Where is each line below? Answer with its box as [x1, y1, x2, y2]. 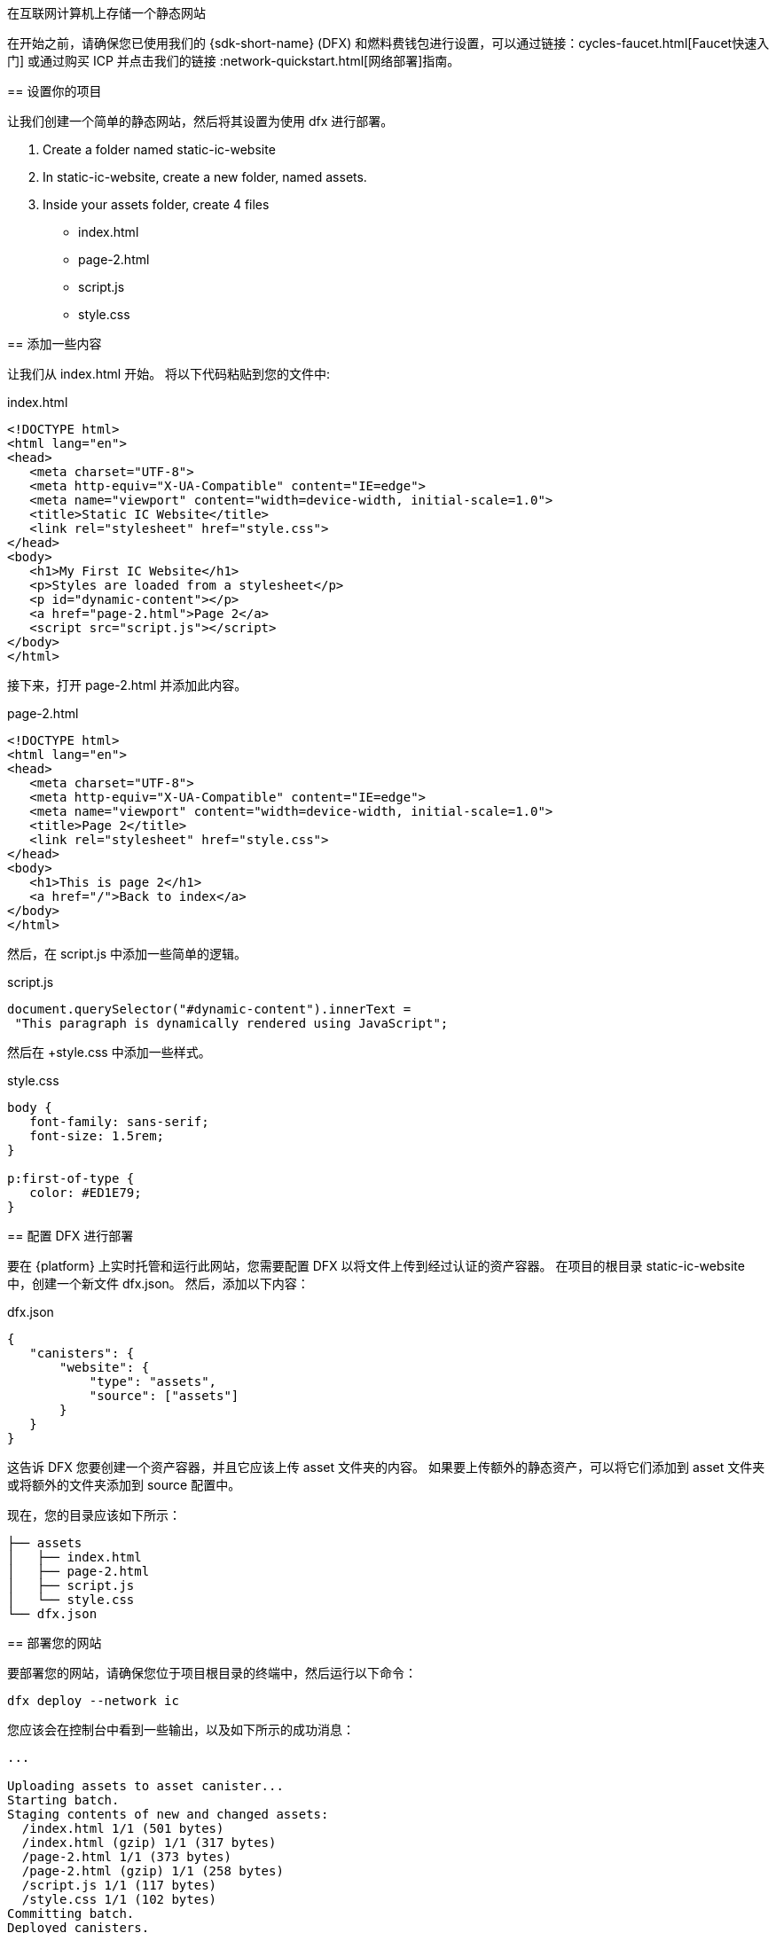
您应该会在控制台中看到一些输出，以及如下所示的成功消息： [7, 1722, 355, 1737]
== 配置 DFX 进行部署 [7, 1228, 134, 1243]
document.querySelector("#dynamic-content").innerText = [7, 1002, 412, 1016]
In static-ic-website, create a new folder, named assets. [43, 169, 367, 184]
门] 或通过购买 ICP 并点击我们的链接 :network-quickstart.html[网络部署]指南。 [7, 53, 460, 68]
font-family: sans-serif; [29, 1115, 209, 1129]
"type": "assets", [89, 1374, 217, 1389]
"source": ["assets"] [89, 1389, 239, 1403]
